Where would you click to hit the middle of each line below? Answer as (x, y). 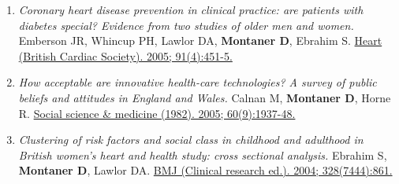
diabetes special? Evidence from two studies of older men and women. (186, 25)
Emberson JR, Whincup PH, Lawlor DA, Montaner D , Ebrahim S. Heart (200, 40)
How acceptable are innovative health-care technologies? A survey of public (198, 82)
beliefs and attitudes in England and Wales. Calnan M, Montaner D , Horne (205, 97)
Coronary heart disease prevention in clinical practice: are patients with (191, 9)
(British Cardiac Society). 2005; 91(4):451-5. (125, 55)
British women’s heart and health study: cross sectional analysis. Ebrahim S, (203, 155)
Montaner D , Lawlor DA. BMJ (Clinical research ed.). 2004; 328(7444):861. (205, 170)
